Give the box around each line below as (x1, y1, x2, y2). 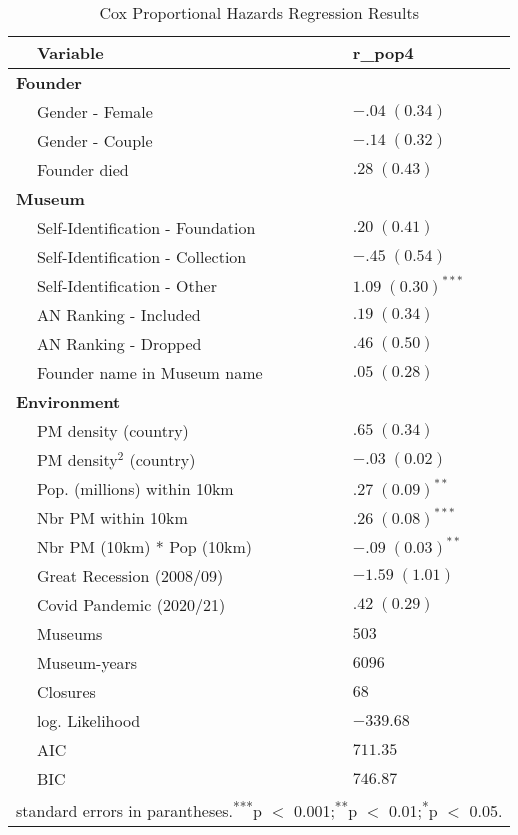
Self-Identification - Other (36, 274, 217, 297)
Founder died (36, 158, 129, 181)
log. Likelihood (36, 709, 141, 732)
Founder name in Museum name (36, 361, 263, 384)
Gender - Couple (36, 129, 153, 152)
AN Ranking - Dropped (36, 332, 202, 355)
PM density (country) (36, 419, 189, 442)
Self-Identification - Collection (36, 245, 247, 268)
